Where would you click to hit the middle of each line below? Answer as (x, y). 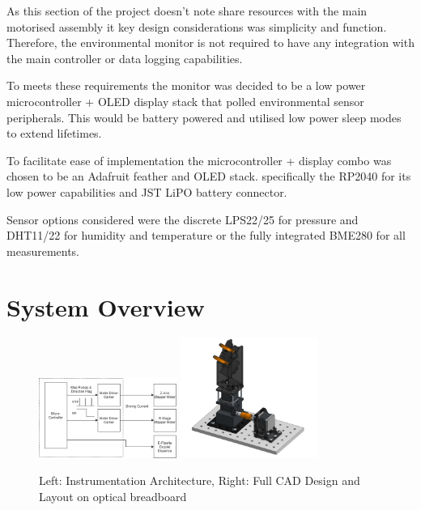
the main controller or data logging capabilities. (125, 58)
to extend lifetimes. (54, 133)
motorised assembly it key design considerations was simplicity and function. (197, 26)
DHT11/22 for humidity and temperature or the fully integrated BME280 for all (206, 235)
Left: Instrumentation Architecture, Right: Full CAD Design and (200, 480)
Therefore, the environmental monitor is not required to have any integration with (210, 42)
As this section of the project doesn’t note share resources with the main (187, 11)
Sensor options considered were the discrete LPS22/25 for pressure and (183, 219)
